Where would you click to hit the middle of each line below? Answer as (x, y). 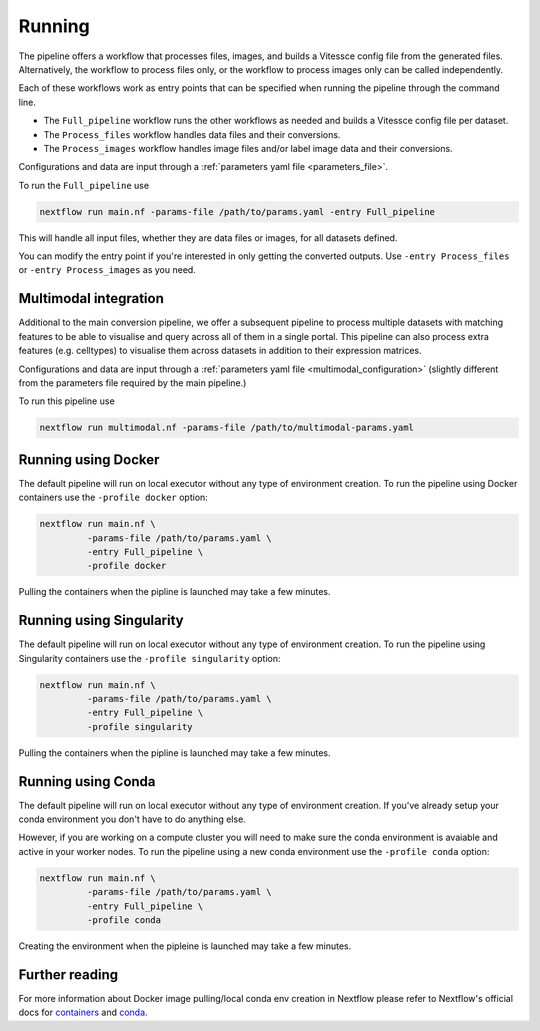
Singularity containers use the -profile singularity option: (149, 658)
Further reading (68, 974)
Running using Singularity (101, 620)
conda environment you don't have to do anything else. (132, 819)
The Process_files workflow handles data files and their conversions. (192, 134)
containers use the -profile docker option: (113, 497)
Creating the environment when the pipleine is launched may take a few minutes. (185, 946)
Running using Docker (89, 459)
